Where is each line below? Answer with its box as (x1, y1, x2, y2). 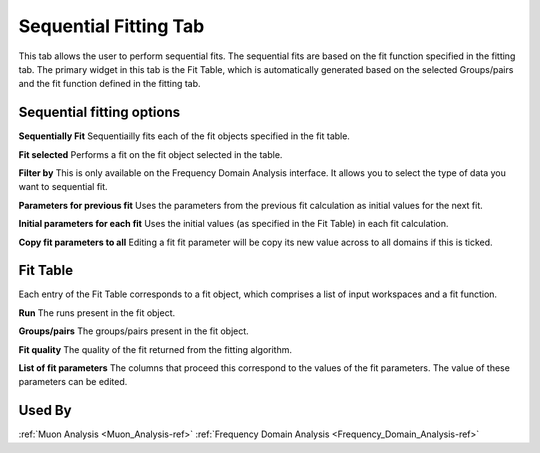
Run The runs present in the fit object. (18, 306, 176, 319)
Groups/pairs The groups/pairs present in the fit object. (18, 325, 249, 337)
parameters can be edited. (18, 376, 128, 388)
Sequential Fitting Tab (18, 15, 205, 37)
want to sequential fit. (18, 181, 109, 193)
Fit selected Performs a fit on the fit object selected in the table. (18, 148, 283, 160)
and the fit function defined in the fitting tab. (18, 78, 201, 90)
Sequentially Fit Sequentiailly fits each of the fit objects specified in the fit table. (18, 130, 350, 142)
